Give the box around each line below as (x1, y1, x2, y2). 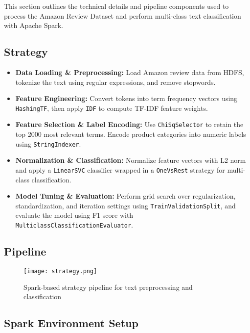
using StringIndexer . (15, 138, 81, 149)
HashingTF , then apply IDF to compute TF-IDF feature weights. (15, 102, 208, 113)
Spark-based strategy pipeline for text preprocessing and (23, 282, 193, 292)
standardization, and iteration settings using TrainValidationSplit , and (15, 200, 236, 210)
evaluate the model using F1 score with (15, 210, 134, 220)
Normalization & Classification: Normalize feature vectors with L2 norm (15, 155, 246, 165)
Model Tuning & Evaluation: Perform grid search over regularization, (15, 191, 236, 201)
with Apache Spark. (4, 20, 64, 30)
